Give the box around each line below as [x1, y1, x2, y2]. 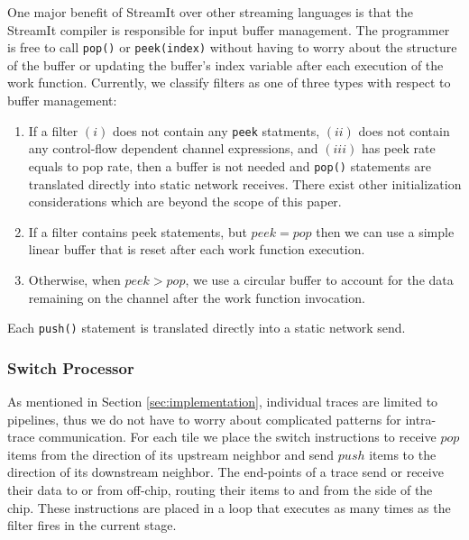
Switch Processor [7, 356, 134, 379]
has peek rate [361, 139, 436, 158]
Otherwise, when [28, 270, 121, 288]
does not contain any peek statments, [112, 121, 320, 140]
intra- [405, 409, 437, 428]
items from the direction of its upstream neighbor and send [7, 444, 335, 463]
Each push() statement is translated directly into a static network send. [7, 318, 406, 337]
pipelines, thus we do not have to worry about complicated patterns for [7, 409, 401, 428]
